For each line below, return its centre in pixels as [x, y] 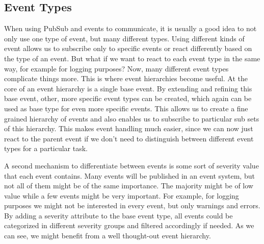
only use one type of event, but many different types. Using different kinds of [124, 38]
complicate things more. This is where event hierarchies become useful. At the [126, 78]
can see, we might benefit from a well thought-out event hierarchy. [108, 236]
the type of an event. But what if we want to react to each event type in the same [132, 58]
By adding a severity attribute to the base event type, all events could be [118, 215]
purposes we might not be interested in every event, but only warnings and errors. [132, 205]
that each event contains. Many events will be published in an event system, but [129, 175]
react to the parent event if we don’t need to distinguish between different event [129, 138]
